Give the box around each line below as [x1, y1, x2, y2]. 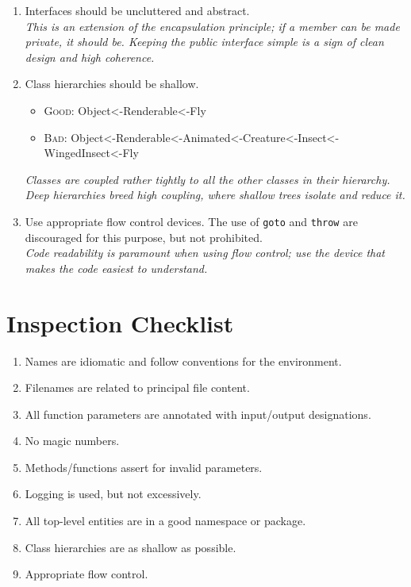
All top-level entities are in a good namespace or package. [25, 512, 306, 529]
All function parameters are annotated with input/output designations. [25, 405, 371, 422]
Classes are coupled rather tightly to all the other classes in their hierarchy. [25, 171, 390, 187]
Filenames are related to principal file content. [25, 379, 250, 396]
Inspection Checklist [6, 306, 234, 339]
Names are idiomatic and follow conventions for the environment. [25, 352, 342, 369]
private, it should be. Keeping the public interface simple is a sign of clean [25, 33, 384, 50]
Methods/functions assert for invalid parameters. [25, 458, 263, 475]
